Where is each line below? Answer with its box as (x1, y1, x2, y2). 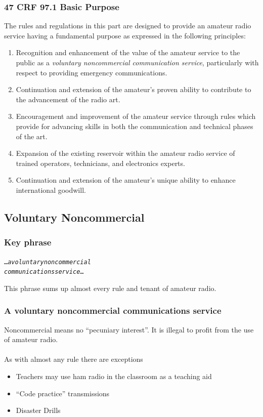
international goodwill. (16, 184, 86, 195)
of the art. (16, 131, 48, 141)
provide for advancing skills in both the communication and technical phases (16, 120, 253, 131)
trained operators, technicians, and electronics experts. (16, 157, 185, 168)
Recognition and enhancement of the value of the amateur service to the (16, 47, 240, 58)
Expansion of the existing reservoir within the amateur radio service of (16, 148, 235, 158)
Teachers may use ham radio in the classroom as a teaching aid (16, 371, 212, 382)
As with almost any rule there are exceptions (4, 354, 143, 364)
